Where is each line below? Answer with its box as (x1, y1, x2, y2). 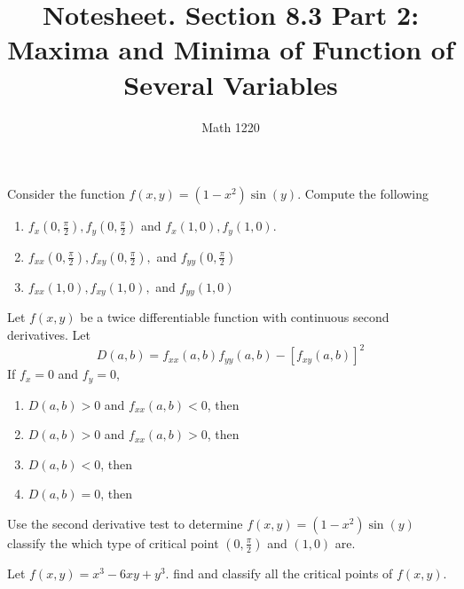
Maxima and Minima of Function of (7, 31, 454, 67)
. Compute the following (297, 185, 429, 203)
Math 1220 (201, 117, 260, 136)
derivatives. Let (7, 326, 91, 344)
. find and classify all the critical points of (165, 563, 393, 582)
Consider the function (7, 185, 125, 203)
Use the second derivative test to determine (7, 514, 243, 532)
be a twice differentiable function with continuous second (80, 308, 389, 326)
